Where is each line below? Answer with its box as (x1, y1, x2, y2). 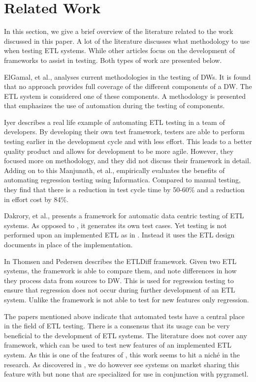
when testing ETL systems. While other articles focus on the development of (4, 45, 235, 56)
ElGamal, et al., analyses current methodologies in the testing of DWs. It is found (4, 71, 251, 82)
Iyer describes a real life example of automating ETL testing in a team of (4, 117, 225, 127)
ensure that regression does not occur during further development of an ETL (4, 285, 235, 295)
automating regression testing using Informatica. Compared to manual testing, (4, 175, 241, 185)
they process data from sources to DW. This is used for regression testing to (4, 275, 234, 285)
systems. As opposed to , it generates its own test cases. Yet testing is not (4, 220, 227, 230)
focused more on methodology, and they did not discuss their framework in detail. (4, 155, 251, 166)
